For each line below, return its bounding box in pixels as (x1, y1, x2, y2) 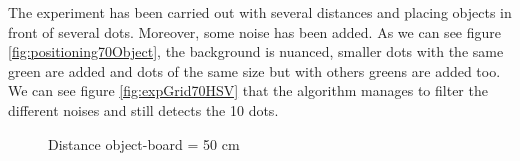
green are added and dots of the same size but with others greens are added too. (8, 60, 501, 81)
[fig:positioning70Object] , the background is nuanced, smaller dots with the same (8, 41, 504, 62)
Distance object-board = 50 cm (48, 133, 240, 154)
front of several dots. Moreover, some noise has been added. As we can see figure (8, 21, 501, 42)
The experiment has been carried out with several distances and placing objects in (8, 2, 512, 22)
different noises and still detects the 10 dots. (8, 99, 279, 120)
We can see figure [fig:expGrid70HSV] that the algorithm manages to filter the (8, 80, 488, 101)
